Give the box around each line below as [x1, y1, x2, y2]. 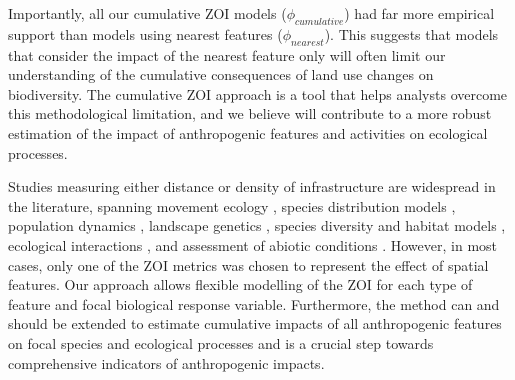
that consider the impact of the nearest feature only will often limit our [8, 44, 446, 65]
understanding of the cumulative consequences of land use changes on [8, 64, 434, 85]
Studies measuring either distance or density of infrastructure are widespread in [8, 176, 496, 197]
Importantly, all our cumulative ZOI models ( [8, 3, 287, 23]
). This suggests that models [324, 23, 499, 44]
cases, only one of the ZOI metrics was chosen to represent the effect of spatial [8, 254, 489, 275]
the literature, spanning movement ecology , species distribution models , [8, 195, 456, 216]
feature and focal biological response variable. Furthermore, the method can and [8, 293, 500, 314]
